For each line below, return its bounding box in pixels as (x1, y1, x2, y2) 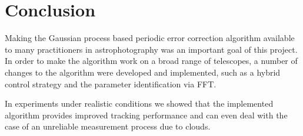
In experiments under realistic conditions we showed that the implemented (5, 97, 274, 110)
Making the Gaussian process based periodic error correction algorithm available (5, 32, 295, 44)
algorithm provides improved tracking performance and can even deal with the (5, 108, 288, 121)
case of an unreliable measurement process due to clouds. (5, 120, 211, 132)
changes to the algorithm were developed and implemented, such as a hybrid (5, 66, 281, 78)
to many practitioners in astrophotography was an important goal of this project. (5, 43, 298, 55)
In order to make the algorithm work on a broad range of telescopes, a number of (5, 55, 298, 67)
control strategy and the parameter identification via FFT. (5, 77, 217, 90)
